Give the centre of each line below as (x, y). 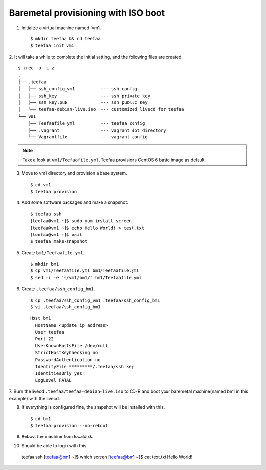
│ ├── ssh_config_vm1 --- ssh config (78, 89)
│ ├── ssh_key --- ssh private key (84, 96)
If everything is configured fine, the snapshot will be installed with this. (93, 407)
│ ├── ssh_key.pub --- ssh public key (83, 103)
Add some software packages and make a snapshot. (75, 202)
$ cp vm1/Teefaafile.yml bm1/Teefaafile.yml (85, 271)
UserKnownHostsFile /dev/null (72, 346)
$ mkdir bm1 (45, 264)
